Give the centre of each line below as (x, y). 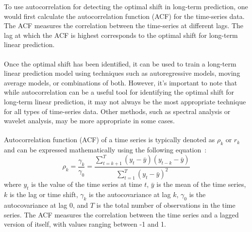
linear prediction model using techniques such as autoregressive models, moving (122, 73)
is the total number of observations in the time (166, 205)
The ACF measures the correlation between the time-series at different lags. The (124, 25)
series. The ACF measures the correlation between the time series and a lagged (121, 214)
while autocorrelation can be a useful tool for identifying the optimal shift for (119, 92)
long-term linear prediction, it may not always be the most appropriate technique (125, 101)
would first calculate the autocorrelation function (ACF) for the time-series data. (124, 16)
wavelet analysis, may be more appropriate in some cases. (90, 121)
